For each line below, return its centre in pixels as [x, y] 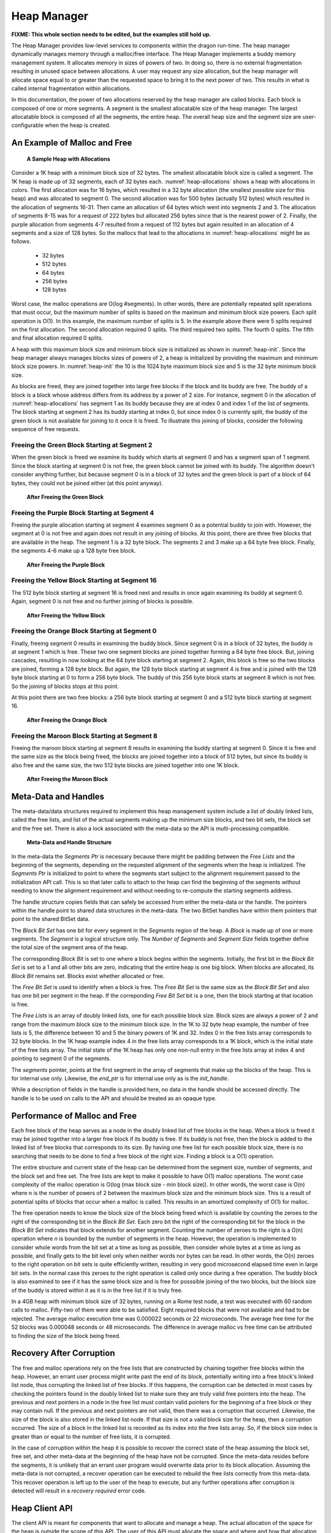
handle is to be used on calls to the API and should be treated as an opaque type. [114, 1098]
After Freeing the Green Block [65, 497]
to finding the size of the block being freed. [66, 1336]
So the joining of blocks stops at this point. [65, 686]
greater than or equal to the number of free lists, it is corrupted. [91, 1436]
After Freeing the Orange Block [67, 720]
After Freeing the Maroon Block [67, 779]
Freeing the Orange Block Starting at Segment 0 [84, 631]
